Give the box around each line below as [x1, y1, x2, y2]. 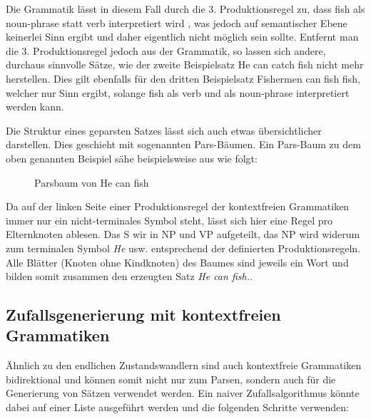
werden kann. [6, 99, 64, 114]
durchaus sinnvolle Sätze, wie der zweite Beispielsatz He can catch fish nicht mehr [6, 57, 364, 72]
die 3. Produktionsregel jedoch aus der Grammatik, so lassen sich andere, [6, 43, 326, 58]
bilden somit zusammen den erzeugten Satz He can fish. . [6, 269, 253, 284]
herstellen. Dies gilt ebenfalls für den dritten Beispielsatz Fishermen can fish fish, [6, 71, 360, 86]
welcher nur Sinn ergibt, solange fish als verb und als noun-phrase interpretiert [6, 85, 350, 100]
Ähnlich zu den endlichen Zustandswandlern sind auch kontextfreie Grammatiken [6, 358, 362, 373]
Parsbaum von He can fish [34, 175, 149, 190]
